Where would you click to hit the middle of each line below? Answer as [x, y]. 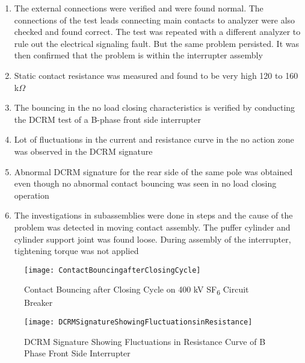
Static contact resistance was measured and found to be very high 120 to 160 [156, 75]
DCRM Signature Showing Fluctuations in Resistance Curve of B [145, 341]
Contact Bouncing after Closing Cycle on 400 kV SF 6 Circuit [137, 290]
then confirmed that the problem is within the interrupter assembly [138, 55]
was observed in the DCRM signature [83, 151]
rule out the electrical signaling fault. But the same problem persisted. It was [157, 43]
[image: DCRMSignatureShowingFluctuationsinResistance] [138, 322]
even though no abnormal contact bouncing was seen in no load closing [145, 183]
